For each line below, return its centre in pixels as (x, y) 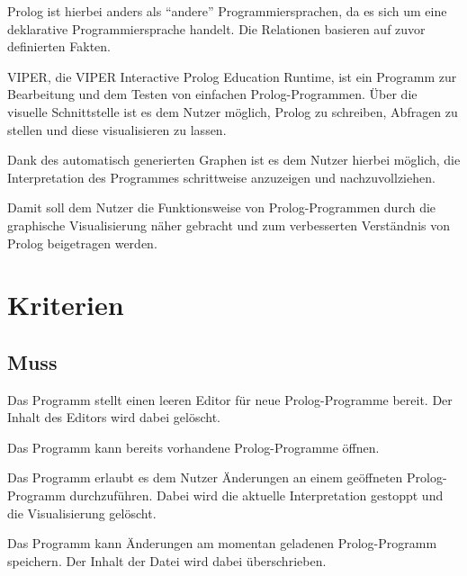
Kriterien (66, 305)
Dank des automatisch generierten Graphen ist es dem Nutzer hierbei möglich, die (234, 160)
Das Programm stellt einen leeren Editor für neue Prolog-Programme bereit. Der (230, 399)
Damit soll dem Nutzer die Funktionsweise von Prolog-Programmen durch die (222, 207)
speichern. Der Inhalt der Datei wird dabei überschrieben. (167, 560)
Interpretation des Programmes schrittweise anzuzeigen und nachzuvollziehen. (221, 177)
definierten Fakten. (59, 46)
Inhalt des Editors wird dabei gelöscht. (114, 417)
